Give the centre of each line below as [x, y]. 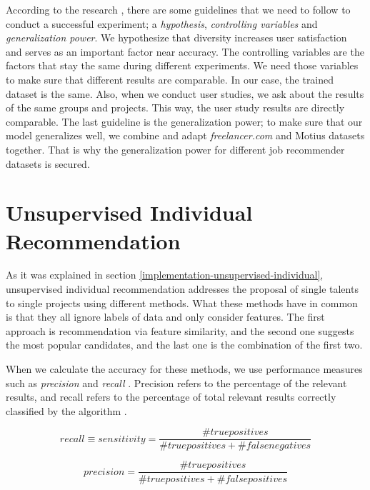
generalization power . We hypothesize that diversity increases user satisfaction [176, 37]
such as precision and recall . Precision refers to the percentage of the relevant [176, 382]
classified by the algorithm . [66, 410]
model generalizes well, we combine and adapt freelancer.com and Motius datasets [185, 135]
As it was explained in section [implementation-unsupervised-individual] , [165, 275]
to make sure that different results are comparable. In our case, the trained [170, 79]
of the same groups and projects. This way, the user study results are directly [175, 107]
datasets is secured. [48, 163]
